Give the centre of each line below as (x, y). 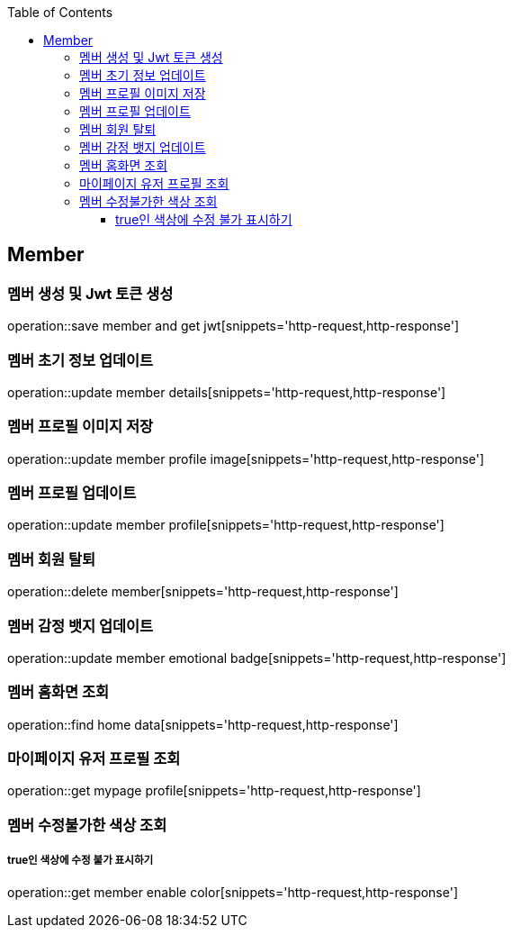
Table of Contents (60, 12)
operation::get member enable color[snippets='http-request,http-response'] (233, 892)
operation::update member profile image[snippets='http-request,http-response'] (246, 458)
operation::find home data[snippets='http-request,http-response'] (203, 724)
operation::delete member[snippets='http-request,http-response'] (203, 592)
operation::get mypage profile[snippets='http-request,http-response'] (214, 791)
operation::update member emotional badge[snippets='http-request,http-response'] (257, 658)
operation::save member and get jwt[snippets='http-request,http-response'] (234, 326)
